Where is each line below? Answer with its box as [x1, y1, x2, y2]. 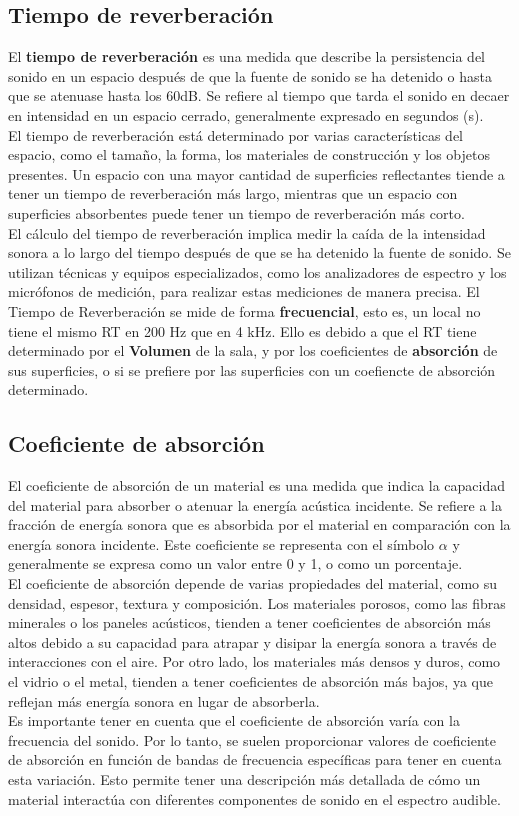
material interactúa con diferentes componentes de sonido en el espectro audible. [8, 788, 501, 809]
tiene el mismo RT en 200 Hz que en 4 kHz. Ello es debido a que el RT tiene [8, 320, 477, 341]
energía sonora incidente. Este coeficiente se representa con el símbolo [8, 533, 435, 554]
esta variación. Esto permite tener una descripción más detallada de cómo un [8, 769, 481, 789]
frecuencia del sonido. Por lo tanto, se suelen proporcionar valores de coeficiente [8, 729, 496, 750]
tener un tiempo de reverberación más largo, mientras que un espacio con [8, 183, 458, 204]
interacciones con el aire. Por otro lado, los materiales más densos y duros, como [8, 651, 501, 672]
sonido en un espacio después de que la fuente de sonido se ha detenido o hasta [8, 65, 492, 86]
